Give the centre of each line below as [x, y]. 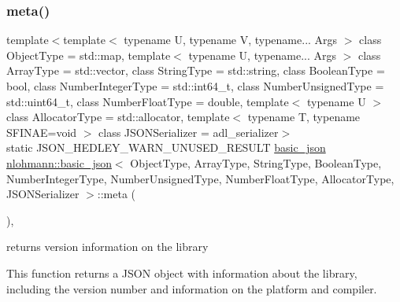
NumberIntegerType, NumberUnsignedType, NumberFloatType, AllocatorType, [200, 178]
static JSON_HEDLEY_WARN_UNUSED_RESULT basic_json [166, 147]
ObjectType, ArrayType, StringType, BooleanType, [256, 162]
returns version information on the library [107, 247]
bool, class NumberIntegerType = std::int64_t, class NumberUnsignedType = [195, 86]
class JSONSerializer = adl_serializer [189, 132]
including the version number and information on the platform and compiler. [192, 288]
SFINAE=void [42, 132]
